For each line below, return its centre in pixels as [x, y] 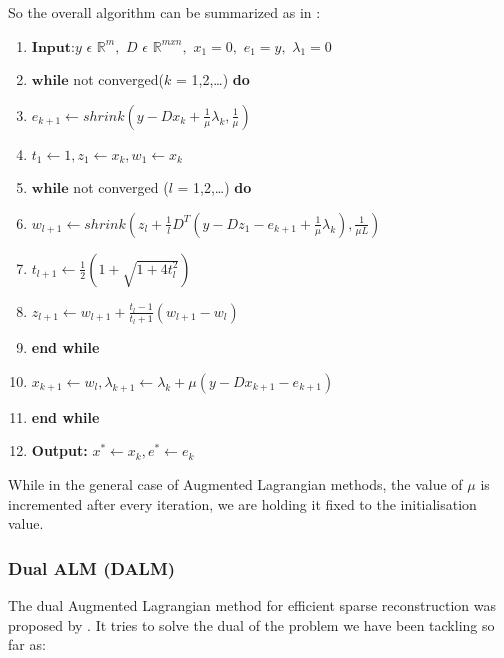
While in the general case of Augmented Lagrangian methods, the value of [235, 483]
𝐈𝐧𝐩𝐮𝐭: [53, 47]
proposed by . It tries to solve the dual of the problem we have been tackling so [251, 624]
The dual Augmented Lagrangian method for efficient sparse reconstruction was [252, 604]
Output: [59, 450]
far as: [27, 644]
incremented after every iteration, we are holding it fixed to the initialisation [242, 503]
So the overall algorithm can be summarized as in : [164, 12]
